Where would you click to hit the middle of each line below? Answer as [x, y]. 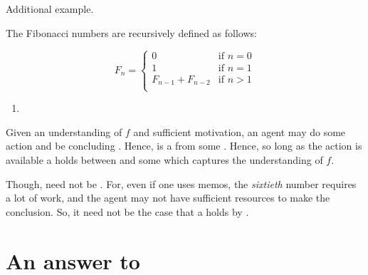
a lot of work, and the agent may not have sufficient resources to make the [168, 198]
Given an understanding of [64, 131]
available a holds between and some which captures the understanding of [164, 160]
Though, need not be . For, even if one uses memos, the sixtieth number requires [181, 183]
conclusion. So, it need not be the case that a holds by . [127, 211]
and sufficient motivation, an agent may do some [240, 131]
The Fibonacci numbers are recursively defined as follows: [131, 32]
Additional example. [50, 9]
